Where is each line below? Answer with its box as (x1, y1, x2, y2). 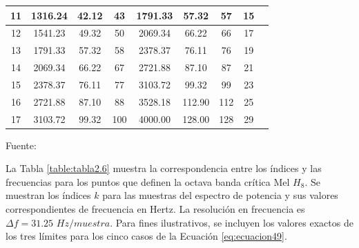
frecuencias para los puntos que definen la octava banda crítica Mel (6, 174, 290, 189)
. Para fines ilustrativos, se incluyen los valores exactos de (110, 215, 353, 229)
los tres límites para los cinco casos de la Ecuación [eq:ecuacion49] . (6, 229, 287, 243)
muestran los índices (6, 188, 91, 202)
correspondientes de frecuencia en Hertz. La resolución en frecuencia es (6, 202, 305, 216)
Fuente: (6, 137, 37, 152)
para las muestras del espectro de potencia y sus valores (102, 188, 338, 202)
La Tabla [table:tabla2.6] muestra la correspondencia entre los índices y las (6, 161, 322, 175)
